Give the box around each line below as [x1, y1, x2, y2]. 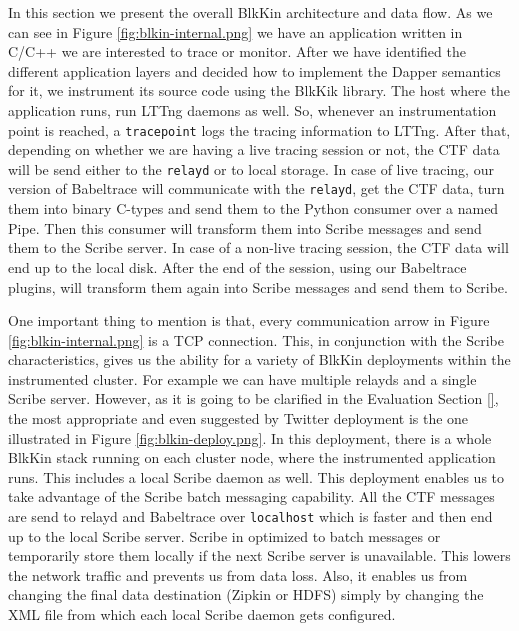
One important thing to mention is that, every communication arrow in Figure [8, 310, 490, 331]
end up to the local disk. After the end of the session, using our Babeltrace [8, 256, 467, 277]
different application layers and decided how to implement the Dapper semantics [8, 60, 501, 81]
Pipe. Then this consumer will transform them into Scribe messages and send [8, 217, 482, 238]
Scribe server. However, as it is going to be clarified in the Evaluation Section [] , [8, 388, 499, 409]
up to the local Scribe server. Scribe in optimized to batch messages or [8, 525, 441, 546]
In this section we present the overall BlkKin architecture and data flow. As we [8, 2, 493, 22]
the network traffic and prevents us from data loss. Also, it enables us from [8, 564, 468, 585]
